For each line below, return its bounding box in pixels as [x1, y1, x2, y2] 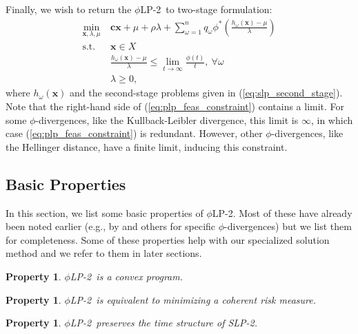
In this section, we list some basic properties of [6, 205, 203, 220]
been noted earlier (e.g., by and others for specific [6, 219, 216, 233]
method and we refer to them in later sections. [6, 246, 202, 260]
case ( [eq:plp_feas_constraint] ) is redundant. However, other [6, 126, 263, 140]
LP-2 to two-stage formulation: [140, 2, 272, 16]
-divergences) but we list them [224, 219, 352, 233]
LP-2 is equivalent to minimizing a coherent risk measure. [70, 292, 317, 306]
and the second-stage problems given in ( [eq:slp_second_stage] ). [70, 85, 343, 100]
